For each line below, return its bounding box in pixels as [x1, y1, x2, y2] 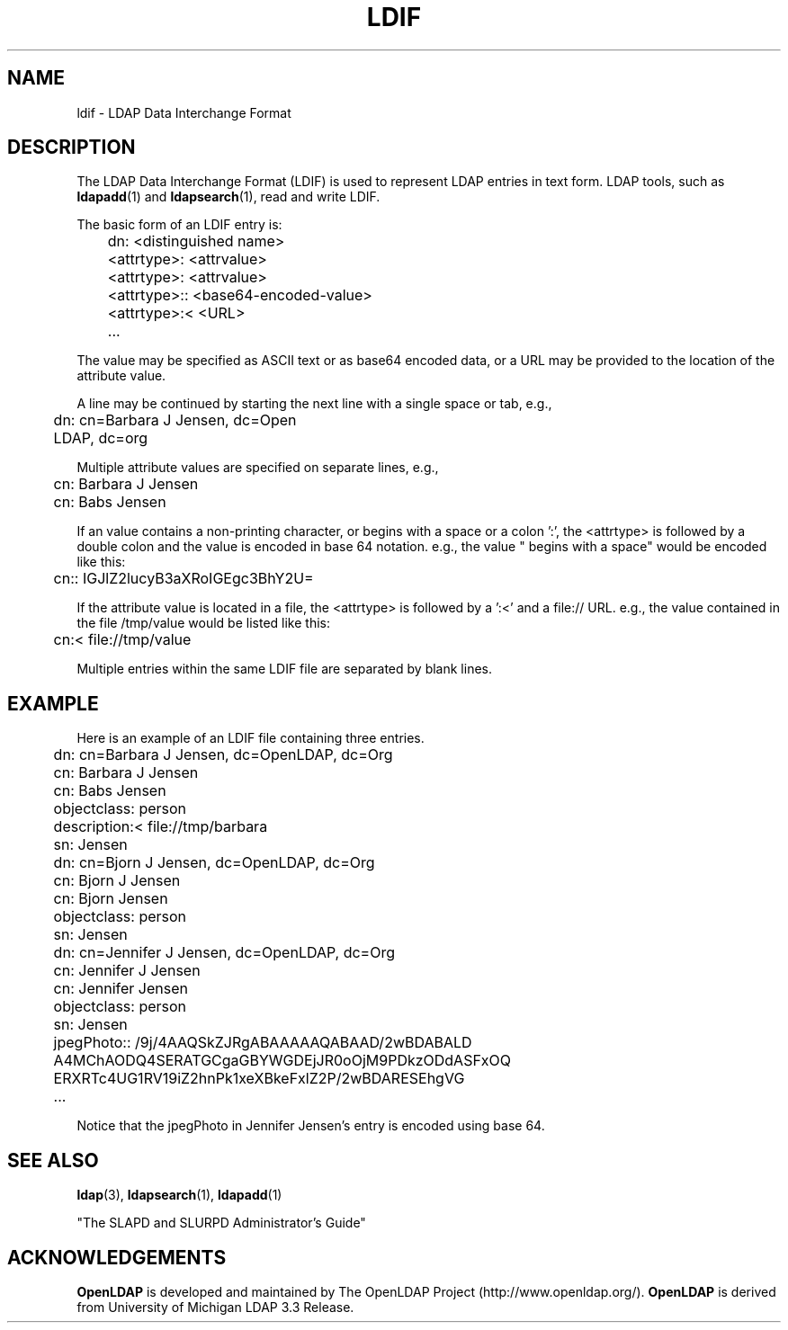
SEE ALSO [7, 1148, 99, 1172]
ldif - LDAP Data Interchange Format [76, 104, 291, 121]
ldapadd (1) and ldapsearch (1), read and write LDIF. [76, 189, 381, 205]
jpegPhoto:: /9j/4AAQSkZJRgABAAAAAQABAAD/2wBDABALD [53, 1033, 472, 1052]
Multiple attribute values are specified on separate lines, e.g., [76, 460, 439, 476]
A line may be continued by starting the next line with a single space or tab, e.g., [76, 396, 552, 412]
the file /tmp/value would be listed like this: [76, 615, 331, 631]
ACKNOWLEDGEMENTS [7, 1245, 227, 1269]
